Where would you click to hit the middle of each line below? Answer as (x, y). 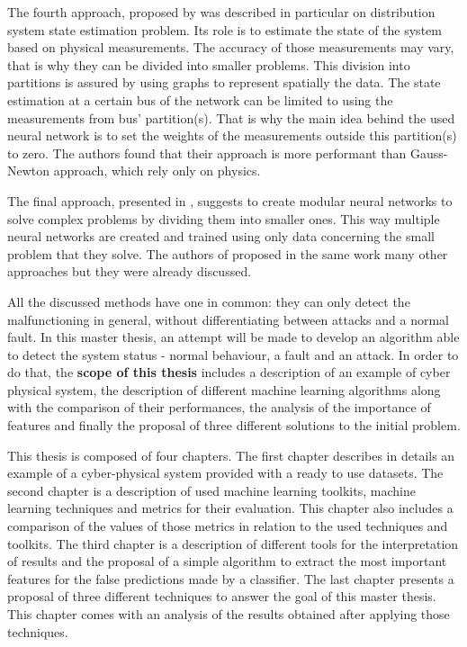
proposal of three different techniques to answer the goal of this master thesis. (222, 596)
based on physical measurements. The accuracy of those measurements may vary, (231, 47)
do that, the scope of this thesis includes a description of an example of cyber (229, 372)
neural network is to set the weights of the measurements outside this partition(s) (232, 135)
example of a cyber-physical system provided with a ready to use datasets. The (225, 473)
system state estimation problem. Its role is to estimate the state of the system (225, 29)
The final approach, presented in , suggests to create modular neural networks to (230, 200)
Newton (29, 171)
